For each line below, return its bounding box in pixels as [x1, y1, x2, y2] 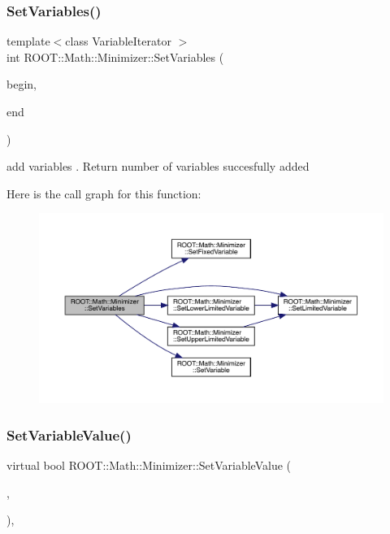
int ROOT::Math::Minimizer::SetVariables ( [6, 48, 224, 65]
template [6, 33, 50, 50]
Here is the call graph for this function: [6, 185, 201, 202]
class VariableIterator [65, 33, 171, 50]
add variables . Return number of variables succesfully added [6, 158, 310, 175]
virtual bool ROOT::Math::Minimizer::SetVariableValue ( [6, 457, 292, 474]
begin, [6, 76, 37, 93]
